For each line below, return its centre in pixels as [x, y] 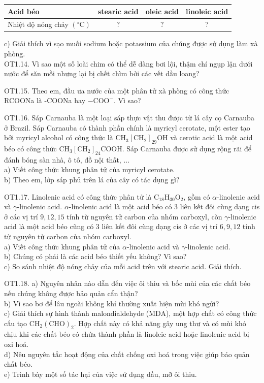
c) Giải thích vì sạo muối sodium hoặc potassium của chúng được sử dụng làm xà [131, 43]
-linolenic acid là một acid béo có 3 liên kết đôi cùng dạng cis [164, 206]
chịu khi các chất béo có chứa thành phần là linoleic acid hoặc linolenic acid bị [127, 334]
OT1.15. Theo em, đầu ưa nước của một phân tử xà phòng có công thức [117, 90]
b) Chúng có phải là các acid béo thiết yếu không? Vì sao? [95, 256]
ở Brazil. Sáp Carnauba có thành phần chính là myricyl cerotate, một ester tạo [127, 127]
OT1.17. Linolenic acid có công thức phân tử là [78, 196]
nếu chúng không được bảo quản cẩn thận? [71, 293]
